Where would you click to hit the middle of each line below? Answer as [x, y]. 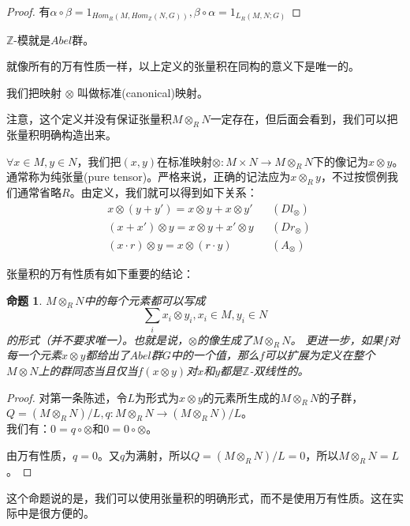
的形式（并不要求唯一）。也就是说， [97, 339]
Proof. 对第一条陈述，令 [67, 397]
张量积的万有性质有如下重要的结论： [100, 273]
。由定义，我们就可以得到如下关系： [164, 192]
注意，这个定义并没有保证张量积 [89, 119]
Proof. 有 [28, 11]
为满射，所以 [158, 455]
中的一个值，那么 [215, 355]
